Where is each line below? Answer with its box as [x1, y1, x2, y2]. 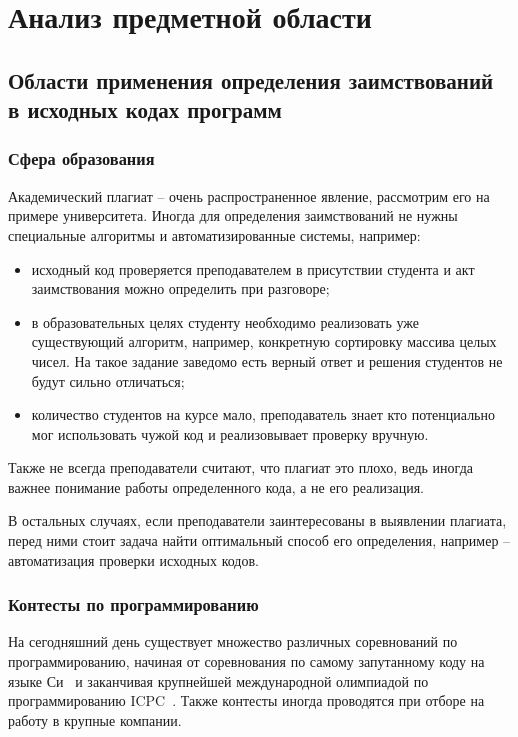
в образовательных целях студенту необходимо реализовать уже [31, 311, 419, 332]
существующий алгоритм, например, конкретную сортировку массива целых [31, 331, 497, 352]
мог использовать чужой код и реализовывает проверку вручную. [31, 423, 429, 444]
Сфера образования [8, 146, 155, 171]
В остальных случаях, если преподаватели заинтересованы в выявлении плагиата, [8, 510, 507, 531]
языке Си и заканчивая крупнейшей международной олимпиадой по [8, 670, 429, 691]
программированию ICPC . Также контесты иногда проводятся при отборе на [8, 690, 485, 711]
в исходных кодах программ [8, 94, 282, 125]
